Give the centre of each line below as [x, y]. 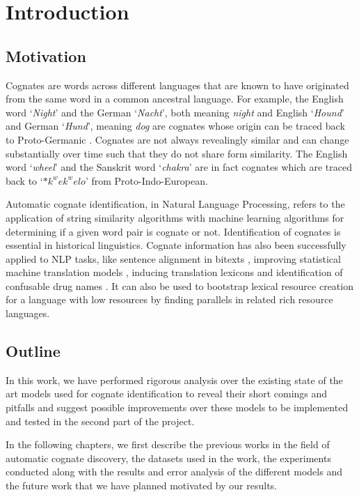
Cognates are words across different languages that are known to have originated [177, 85]
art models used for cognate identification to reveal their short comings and [167, 393]
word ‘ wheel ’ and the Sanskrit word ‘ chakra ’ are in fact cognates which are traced [179, 167]
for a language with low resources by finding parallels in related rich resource [169, 299]
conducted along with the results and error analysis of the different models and [174, 472]
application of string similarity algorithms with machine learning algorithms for [175, 217]
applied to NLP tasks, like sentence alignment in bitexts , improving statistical [173, 258]
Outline [33, 351]
